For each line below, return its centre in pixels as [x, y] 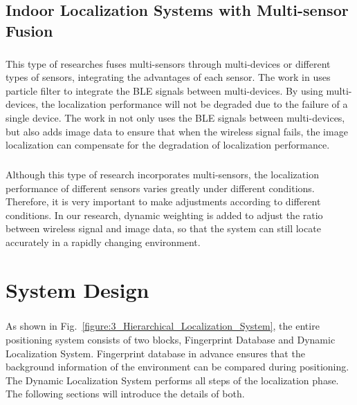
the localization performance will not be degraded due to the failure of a [194, 104]
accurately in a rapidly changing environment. [103, 242]
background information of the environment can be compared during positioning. [177, 367]
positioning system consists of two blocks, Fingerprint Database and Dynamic [171, 339]
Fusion [29, 30]
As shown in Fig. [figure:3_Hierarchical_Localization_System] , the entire [163, 326]
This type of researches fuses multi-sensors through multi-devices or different [168, 63]
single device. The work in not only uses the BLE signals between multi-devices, [175, 117]
